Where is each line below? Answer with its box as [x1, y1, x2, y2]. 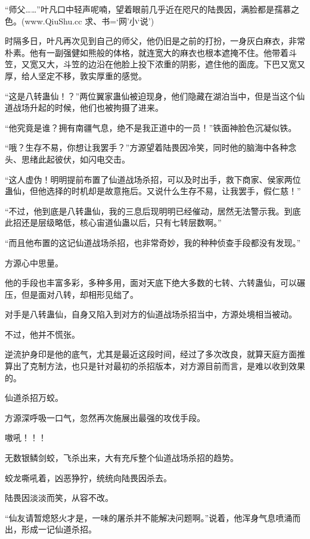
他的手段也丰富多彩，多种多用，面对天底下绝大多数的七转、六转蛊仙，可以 [5, 276, 297, 289]
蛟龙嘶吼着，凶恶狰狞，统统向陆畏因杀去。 [5, 471, 172, 484]
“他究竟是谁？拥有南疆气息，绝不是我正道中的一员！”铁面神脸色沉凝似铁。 [5, 121, 297, 133]
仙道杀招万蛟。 [5, 391, 63, 404]
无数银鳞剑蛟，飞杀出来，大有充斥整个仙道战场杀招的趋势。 [5, 451, 238, 464]
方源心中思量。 [5, 256, 63, 269]
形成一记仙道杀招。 [21, 523, 97, 535]
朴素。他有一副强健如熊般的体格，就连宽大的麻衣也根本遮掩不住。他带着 [5, 46, 289, 58]
